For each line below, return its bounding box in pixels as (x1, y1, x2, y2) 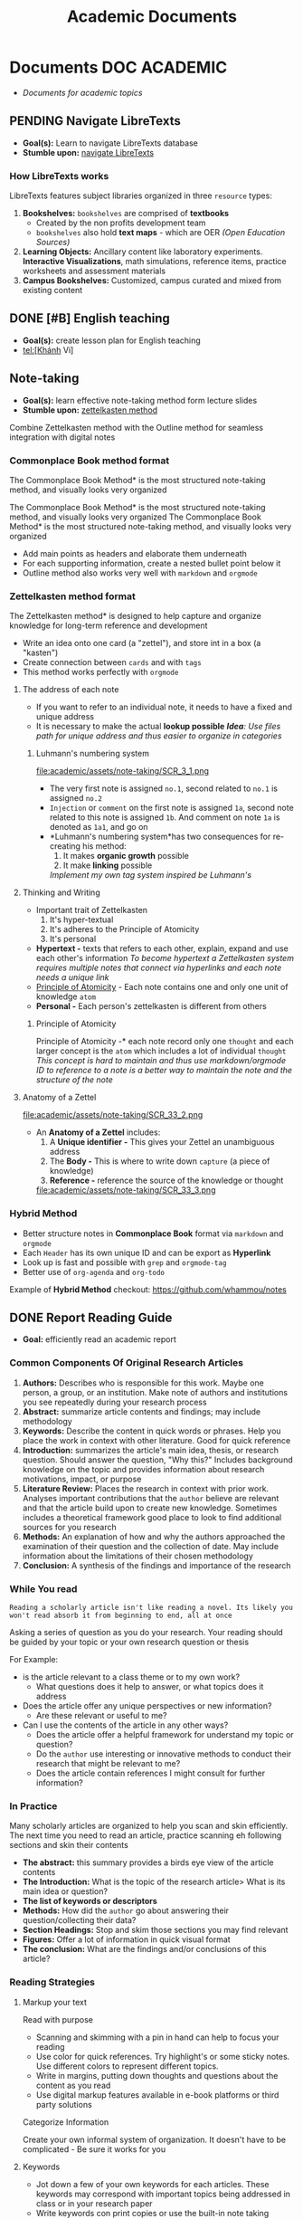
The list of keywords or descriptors (22, 1896, 158, 1907)
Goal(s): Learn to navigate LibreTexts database (22, 138, 199, 148)
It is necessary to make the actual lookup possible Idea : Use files (35, 721, 281, 732)
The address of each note (22, 684, 119, 695)
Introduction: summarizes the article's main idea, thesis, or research (22, 1444, 279, 1455)
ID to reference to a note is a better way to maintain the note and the (35, 1065, 292, 1076)
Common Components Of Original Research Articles (9, 1357, 244, 1369)
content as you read (35, 2080, 111, 2090)
